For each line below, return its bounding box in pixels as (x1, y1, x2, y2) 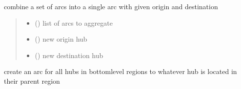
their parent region (4, 75, 60, 86)
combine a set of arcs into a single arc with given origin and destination (4, 1, 218, 11)
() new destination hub (35, 50, 103, 60)
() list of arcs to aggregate (35, 17, 113, 28)
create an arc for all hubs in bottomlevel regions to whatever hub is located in (4, 66, 237, 76)
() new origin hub (35, 34, 87, 44)
